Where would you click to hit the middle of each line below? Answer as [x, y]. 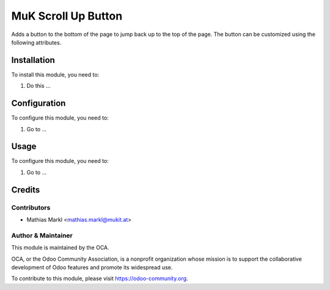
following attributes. [36, 42]
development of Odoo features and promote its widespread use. [92, 267]
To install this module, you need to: [55, 74]
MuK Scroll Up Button [67, 16]
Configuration [38, 103]
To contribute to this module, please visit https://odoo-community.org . [100, 278]
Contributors [31, 208]
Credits [26, 190]
